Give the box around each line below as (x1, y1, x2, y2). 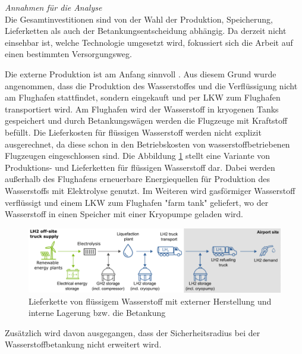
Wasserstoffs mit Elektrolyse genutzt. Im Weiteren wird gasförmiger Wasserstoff (5, 184, 295, 196)
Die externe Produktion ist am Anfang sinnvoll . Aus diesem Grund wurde (5, 67, 276, 80)
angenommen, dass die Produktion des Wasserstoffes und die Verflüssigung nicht (5, 79, 298, 92)
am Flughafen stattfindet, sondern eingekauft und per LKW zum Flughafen (5, 91, 281, 104)
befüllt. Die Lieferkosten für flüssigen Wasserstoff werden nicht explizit (5, 126, 262, 138)
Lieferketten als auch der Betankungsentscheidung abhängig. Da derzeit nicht (5, 24, 287, 37)
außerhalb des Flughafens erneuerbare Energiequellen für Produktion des (5, 173, 270, 185)
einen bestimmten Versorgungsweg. (5, 48, 132, 60)
